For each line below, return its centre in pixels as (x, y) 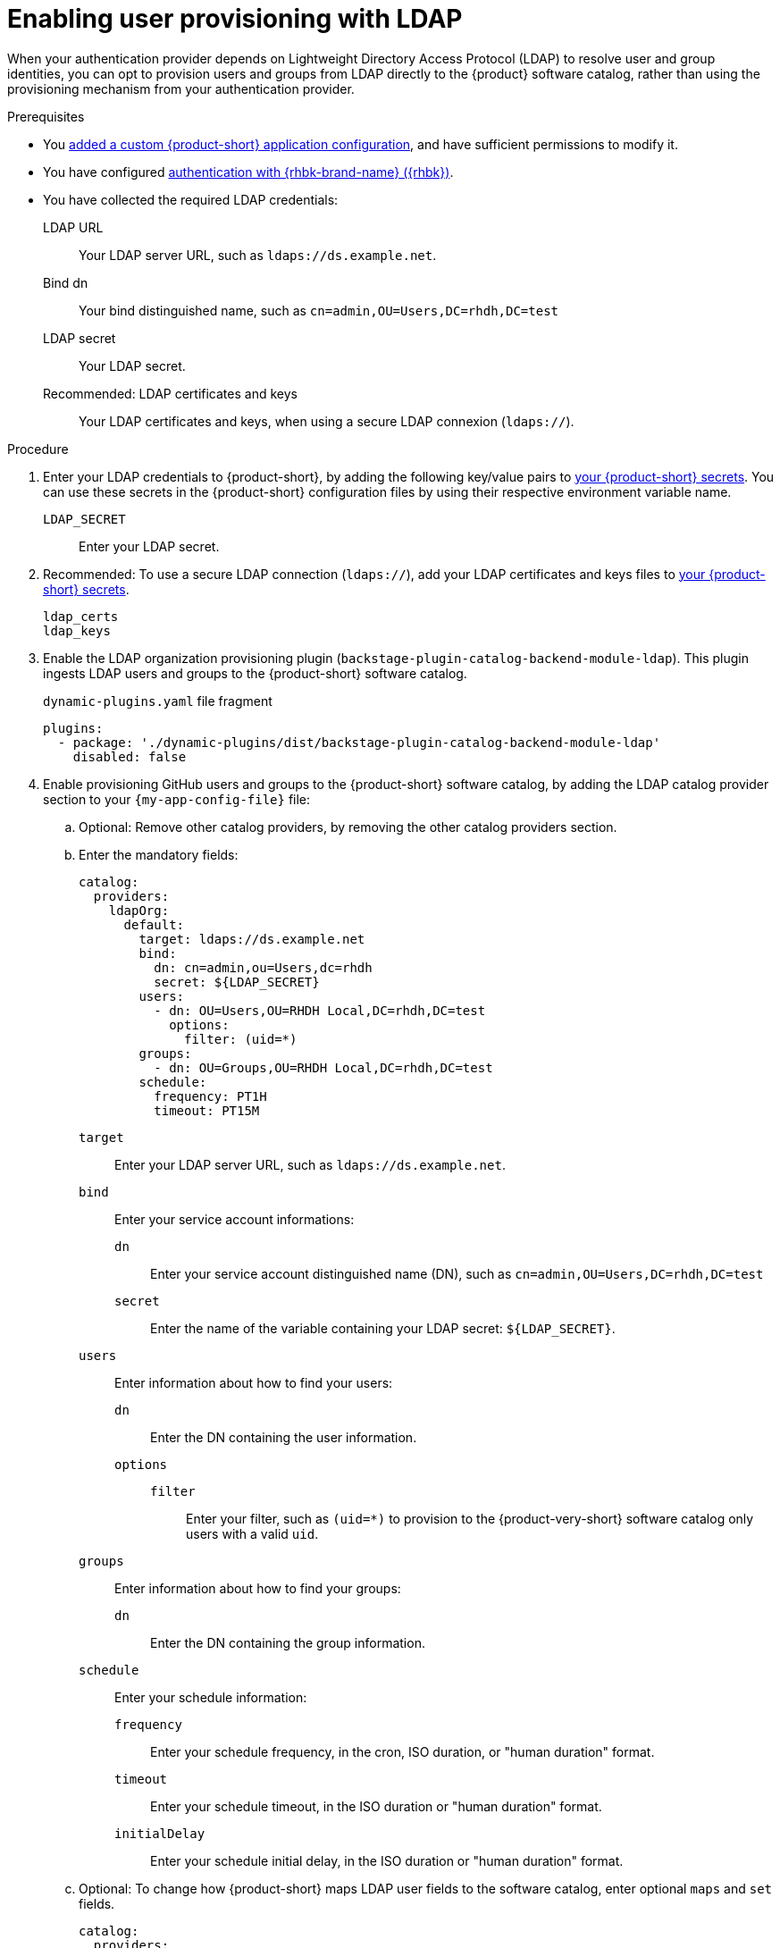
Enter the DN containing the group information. (288, 1642)
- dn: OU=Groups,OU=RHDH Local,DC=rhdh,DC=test (323, 1067)
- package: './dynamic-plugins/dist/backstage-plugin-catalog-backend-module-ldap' (359, 742)
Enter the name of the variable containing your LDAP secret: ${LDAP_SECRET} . (383, 1328)
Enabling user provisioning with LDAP (235, 19)
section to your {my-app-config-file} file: (177, 799)
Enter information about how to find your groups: (258, 1588)
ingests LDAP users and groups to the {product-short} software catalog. (255, 673)
